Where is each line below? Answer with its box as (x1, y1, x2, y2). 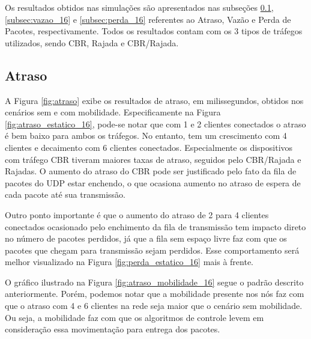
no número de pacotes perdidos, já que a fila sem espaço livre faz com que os (5, 232, 287, 245)
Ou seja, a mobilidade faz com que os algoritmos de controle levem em (5, 311, 264, 323)
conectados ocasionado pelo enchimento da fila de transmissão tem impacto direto (5, 220, 306, 233)
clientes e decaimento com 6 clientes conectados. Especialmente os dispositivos (5, 141, 293, 153)
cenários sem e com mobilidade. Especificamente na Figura (5, 106, 221, 118)
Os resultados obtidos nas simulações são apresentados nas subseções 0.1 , (5, 1, 274, 13)
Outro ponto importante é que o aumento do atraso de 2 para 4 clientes (5, 208, 269, 221)
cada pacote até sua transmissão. (5, 188, 125, 201)
